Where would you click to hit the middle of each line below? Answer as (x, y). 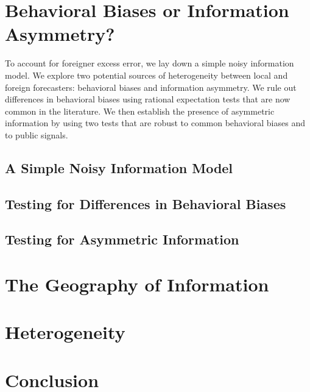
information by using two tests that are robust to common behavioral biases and (155, 123)
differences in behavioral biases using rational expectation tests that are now (148, 99)
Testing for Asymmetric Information (122, 239)
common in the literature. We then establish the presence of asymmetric (140, 111)
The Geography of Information (137, 284)
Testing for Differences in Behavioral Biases (146, 203)
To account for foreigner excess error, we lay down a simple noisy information (150, 63)
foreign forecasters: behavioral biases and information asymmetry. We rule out (151, 87)
